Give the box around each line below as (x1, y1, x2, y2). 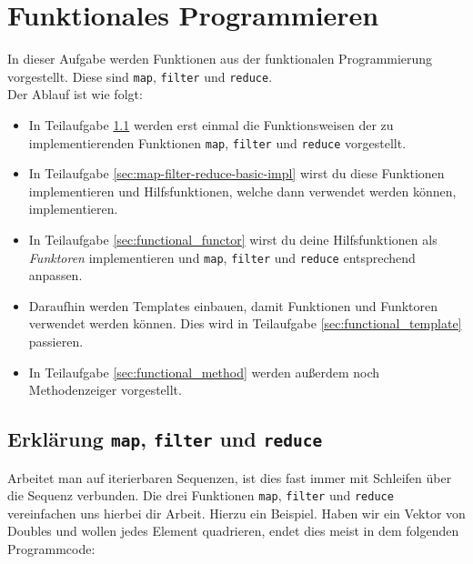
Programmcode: (7, 539, 96, 559)
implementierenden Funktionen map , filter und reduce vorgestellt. (28, 133, 407, 152)
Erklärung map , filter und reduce (7, 425, 323, 453)
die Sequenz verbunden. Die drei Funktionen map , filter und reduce (7, 486, 394, 505)
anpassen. (28, 266, 83, 285)
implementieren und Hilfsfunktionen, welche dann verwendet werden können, (28, 181, 457, 200)
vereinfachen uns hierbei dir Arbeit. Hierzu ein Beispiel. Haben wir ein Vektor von (7, 503, 466, 522)
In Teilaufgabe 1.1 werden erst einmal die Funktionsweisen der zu (28, 115, 394, 134)
